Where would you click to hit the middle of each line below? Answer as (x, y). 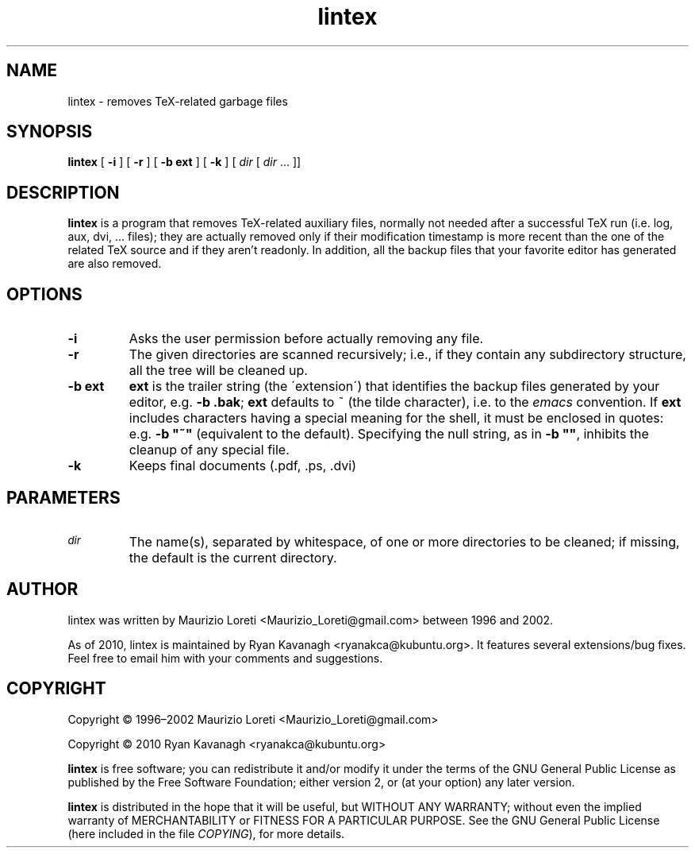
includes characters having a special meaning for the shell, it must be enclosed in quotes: (396, 418)
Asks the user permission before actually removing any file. (306, 339)
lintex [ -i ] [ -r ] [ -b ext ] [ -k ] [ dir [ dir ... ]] (184, 162)
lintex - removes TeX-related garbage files (178, 101)
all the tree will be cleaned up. (218, 371)
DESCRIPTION (63, 192)
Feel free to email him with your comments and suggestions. (225, 658)
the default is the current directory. (233, 557)
